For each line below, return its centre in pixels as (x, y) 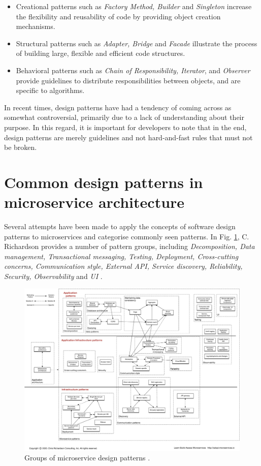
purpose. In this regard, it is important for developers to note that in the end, (125, 127)
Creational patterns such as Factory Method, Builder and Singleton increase (134, 6)
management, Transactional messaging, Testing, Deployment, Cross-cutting (121, 256)
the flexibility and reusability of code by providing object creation (118, 16)
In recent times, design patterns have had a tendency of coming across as (118, 107)
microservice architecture (94, 202)
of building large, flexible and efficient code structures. (101, 53)
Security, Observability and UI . (53, 276)
